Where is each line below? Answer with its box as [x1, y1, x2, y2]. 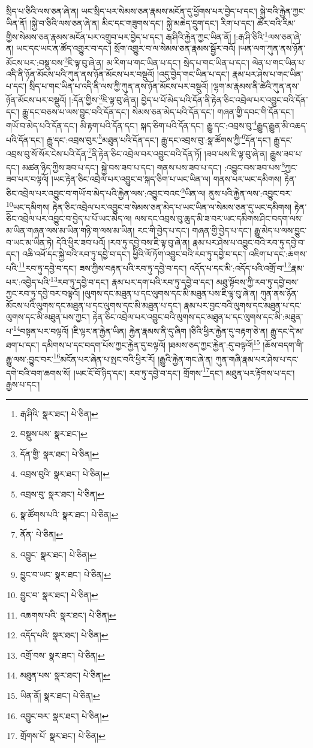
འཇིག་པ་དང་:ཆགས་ [248, 248, 308, 260]
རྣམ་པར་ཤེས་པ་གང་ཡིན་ [232, 68, 303, 80]
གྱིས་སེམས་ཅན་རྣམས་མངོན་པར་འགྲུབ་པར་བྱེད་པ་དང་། [6, 30, 163, 43]
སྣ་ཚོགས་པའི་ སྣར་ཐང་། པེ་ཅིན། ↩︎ [20, 508, 119, 520]
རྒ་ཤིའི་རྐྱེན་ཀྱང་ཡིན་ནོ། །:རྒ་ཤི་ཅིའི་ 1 [165, 29, 268, 43]
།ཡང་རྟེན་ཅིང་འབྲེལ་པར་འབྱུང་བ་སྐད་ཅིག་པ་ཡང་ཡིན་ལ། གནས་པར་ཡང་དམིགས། [51, 173, 282, 185]
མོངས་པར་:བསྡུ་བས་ [6, 56, 65, 68]
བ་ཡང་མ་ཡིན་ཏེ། [6, 236, 54, 248]
